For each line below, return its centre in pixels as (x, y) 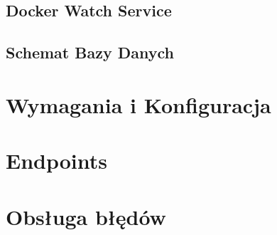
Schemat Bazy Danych (90, 52)
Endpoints (56, 161)
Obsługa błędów (86, 216)
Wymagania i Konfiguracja (138, 104)
